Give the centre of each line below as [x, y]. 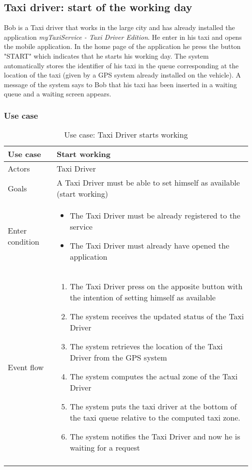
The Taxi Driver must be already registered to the [155, 216]
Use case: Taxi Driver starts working [126, 135]
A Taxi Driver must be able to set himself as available [148, 183]
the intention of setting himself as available [143, 298]
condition [24, 242]
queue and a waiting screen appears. [58, 94]
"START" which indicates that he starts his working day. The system [106, 55]
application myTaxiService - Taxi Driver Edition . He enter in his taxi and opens [123, 37]
